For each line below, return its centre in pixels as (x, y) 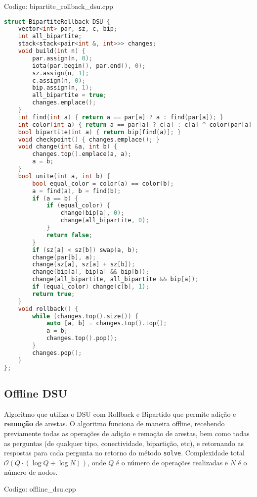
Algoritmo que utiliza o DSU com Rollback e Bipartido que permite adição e (120, 414)
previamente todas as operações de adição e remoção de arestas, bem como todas (127, 433)
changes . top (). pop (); (82, 338)
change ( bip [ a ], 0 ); (92, 213)
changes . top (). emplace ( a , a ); (82, 154)
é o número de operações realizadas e (172, 462)
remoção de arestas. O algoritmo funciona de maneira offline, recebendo (114, 423)
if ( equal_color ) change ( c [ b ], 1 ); (91, 287)
